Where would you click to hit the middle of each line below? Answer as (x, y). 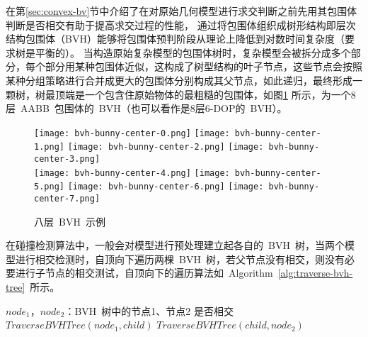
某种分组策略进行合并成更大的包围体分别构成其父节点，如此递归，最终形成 (179, 80)
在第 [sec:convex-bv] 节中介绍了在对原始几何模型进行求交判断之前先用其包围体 (182, 11)
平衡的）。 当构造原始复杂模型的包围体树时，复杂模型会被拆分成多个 (193, 52)
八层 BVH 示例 (70, 221)
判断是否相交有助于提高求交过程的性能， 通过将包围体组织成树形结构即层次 (181, 24)
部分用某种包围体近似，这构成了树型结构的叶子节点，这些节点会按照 (203, 66)
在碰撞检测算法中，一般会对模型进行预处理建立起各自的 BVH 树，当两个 (175, 245)
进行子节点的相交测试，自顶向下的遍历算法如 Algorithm (144, 273)
